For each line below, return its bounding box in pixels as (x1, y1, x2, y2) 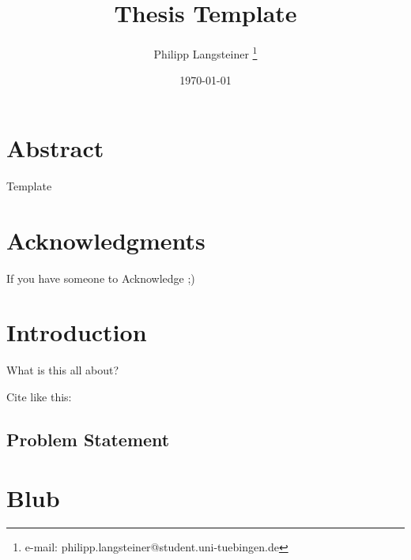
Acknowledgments (6, 224, 205, 256)
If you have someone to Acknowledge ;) (6, 269, 195, 286)
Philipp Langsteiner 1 (153, 43, 258, 62)
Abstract (6, 131, 104, 163)
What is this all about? (6, 362, 119, 378)
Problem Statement (6, 427, 170, 451)
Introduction (6, 316, 147, 348)
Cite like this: (6, 388, 72, 404)
